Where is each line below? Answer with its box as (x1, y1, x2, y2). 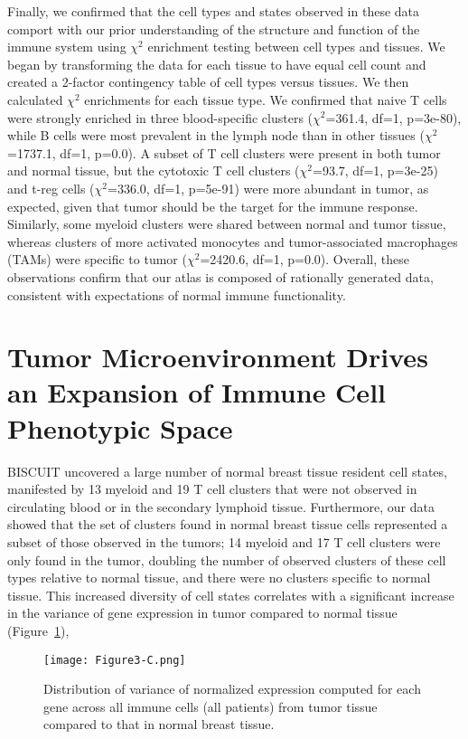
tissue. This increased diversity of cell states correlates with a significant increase (7, 585, 454, 604)
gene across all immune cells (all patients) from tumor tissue (43, 696, 378, 715)
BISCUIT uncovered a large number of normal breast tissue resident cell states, (7, 461, 447, 480)
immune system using (7, 37, 126, 56)
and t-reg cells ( (7, 178, 95, 197)
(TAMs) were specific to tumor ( (7, 250, 187, 269)
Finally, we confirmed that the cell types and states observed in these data (7, 2, 420, 20)
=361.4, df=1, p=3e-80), (325, 108, 462, 127)
